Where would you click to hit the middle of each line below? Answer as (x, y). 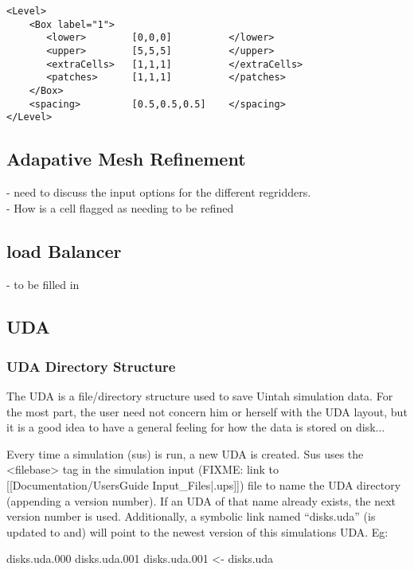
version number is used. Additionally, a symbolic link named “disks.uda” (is (191, 516)
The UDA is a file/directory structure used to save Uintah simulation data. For (200, 396)
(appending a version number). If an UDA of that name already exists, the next (201, 500)
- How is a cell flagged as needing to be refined (120, 207)
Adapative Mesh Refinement (126, 159)
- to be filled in (43, 284)
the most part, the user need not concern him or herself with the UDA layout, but (207, 411)
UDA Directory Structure (91, 366)
